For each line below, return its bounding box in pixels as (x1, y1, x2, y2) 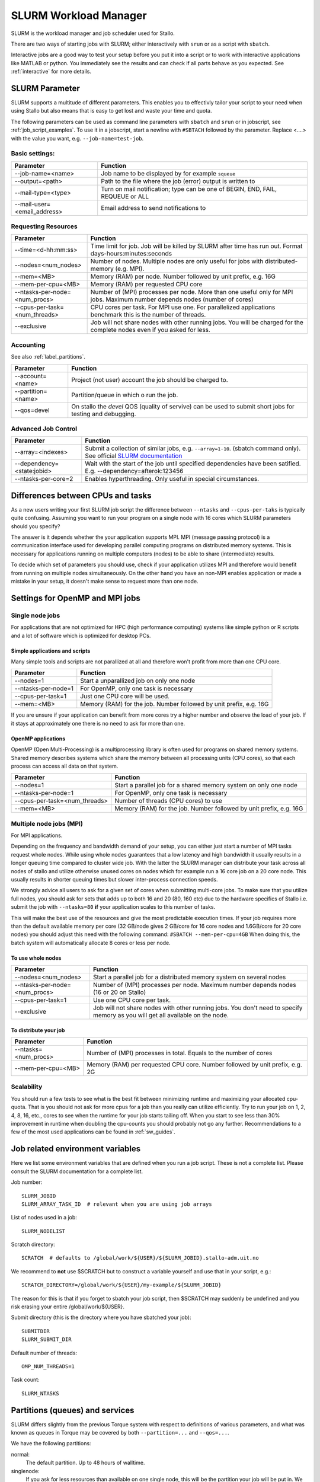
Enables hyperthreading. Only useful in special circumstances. (85, 475, 260, 483)
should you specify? (11, 522, 60, 530)
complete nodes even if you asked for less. (90, 326, 210, 334)
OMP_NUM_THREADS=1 (21, 1363, 75, 1369)
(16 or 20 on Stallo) (92, 988, 146, 996)
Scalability (11, 1082, 43, 1091)
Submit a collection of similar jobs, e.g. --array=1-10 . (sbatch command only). (85, 445, 301, 453)
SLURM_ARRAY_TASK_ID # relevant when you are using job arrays (21, 1200, 213, 1208)
